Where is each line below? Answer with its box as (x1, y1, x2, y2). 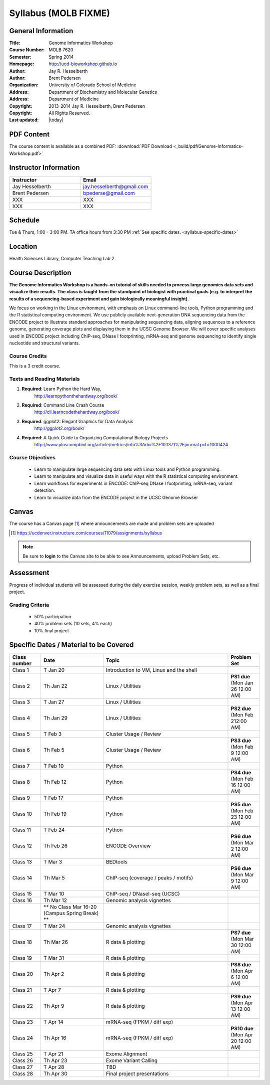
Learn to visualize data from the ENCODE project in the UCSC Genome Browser (34, 494, 198, 500)
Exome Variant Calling (105, 1057, 157, 1064)
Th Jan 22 (43, 682, 67, 689)
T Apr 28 (43, 1063, 64, 1070)
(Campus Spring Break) (43, 910, 99, 917)
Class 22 (12, 1002, 33, 1009)
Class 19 (12, 954, 32, 961)
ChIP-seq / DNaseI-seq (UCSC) (105, 890, 180, 897)
